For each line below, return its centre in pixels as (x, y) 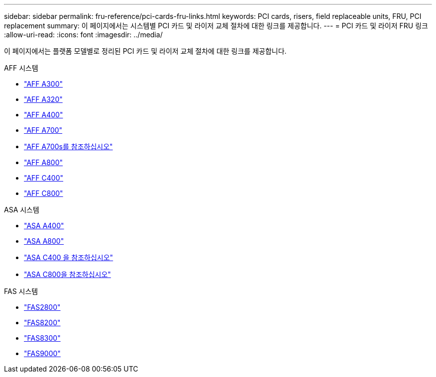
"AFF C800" (44, 193)
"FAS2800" (42, 307)
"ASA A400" (44, 226)
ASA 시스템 (22, 210)
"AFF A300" (44, 84)
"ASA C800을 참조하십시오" (67, 274)
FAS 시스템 (21, 291)
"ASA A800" (44, 241)
